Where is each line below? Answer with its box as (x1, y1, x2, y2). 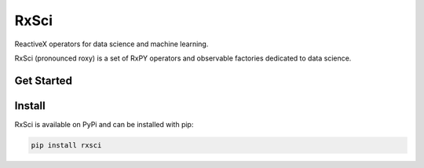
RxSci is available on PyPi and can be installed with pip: (14, 119, 194, 129)
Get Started (14, 74, 72, 87)
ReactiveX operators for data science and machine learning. (14, 39, 209, 49)
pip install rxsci (31, 141, 102, 149)
